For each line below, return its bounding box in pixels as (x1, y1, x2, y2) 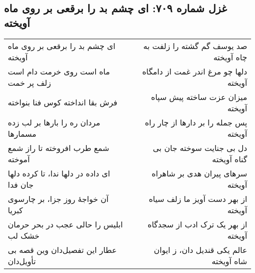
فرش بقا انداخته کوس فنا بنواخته (8, 97, 118, 108)
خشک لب (8, 229, 40, 241)
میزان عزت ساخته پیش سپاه (151, 91, 247, 102)
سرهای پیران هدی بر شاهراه (152, 167, 247, 179)
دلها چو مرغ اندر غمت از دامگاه (142, 65, 247, 77)
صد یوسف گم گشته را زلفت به (143, 40, 247, 51)
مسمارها (8, 127, 37, 139)
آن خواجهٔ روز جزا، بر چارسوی (8, 193, 109, 204)
